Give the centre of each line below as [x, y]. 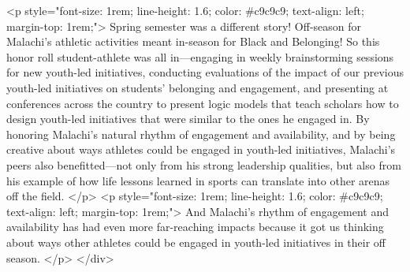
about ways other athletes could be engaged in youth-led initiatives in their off [196, 242]
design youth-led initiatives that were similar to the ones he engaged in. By [188, 119]
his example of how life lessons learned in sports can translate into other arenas [198, 180]
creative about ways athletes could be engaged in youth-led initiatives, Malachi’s [201, 149]
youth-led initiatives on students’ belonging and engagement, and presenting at [198, 87]
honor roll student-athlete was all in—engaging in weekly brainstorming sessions [200, 56]
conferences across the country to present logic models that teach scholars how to [203, 103]
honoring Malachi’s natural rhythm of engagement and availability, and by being [201, 134]
